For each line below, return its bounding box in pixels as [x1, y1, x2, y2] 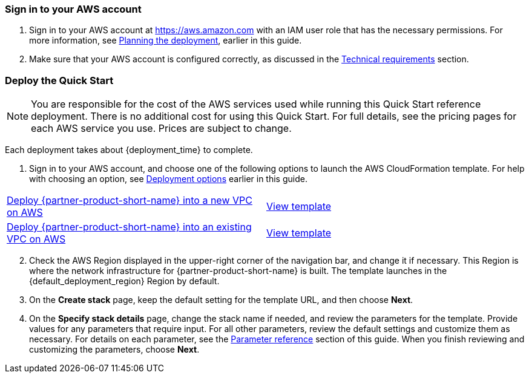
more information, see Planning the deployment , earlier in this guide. [29, 35, 302, 46]
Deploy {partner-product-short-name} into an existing [7, 221, 252, 233]
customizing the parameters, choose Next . [29, 344, 200, 355]
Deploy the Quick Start [5, 74, 114, 86]
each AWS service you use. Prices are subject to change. [31, 122, 292, 135]
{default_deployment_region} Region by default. [29, 276, 220, 287]
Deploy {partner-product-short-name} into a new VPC [7, 194, 252, 207]
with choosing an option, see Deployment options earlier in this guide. [29, 174, 307, 184]
